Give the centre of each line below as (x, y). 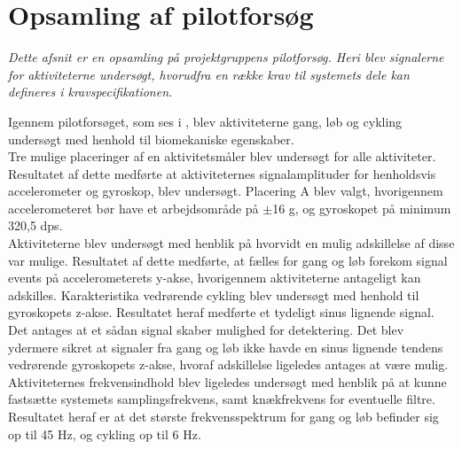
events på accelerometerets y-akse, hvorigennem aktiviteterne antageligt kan (215, 278)
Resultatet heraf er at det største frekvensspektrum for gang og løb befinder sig (223, 416)
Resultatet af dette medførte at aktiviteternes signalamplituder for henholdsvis (222, 173)
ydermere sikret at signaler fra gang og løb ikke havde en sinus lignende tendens (226, 347)
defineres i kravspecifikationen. (90, 92)
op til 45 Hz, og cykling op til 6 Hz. (105, 434)
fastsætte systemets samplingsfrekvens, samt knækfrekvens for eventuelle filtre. (222, 399)
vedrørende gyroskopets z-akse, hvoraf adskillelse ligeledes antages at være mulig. (228, 364)
